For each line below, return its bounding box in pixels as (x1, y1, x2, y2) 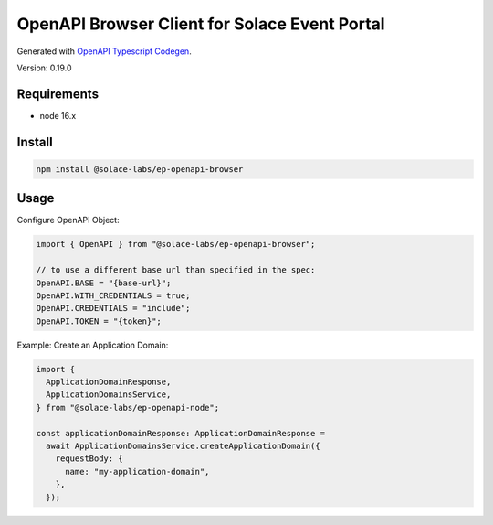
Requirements (16, 86, 100, 102)
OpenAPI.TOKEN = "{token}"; (36, 316, 162, 327)
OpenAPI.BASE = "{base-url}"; (36, 277, 172, 288)
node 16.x (39, 110, 77, 121)
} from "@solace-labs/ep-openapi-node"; (36, 402, 219, 412)
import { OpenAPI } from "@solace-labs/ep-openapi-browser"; (36, 239, 316, 250)
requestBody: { (55, 454, 123, 464)
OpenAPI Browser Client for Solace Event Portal (16, 14, 385, 34)
